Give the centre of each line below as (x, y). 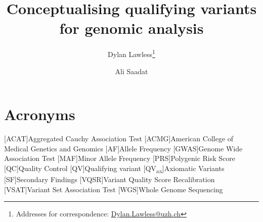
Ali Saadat (131, 71)
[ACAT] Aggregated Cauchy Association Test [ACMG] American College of (119, 138)
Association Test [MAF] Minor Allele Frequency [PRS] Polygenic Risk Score (120, 158)
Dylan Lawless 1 (131, 53)
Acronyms (40, 114)
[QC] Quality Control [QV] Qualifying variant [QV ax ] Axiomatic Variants (114, 169)
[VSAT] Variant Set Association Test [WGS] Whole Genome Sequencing (114, 189)
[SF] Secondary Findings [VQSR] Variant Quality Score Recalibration (109, 179)
